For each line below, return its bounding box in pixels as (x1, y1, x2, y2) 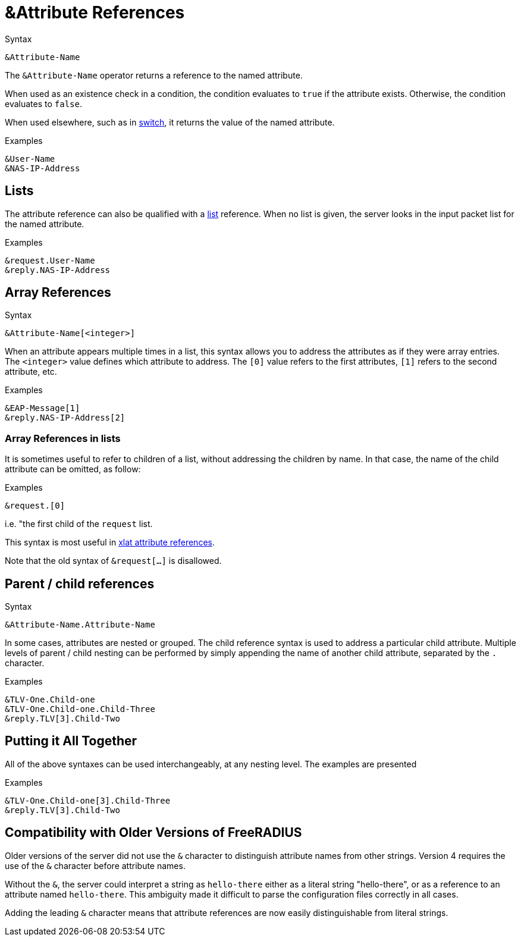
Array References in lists (5, 432, 121, 444)
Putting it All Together (5, 733, 137, 749)
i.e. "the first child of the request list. (5, 519, 153, 529)
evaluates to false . (5, 98, 82, 109)
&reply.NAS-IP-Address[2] (5, 413, 125, 423)
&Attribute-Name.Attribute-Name (5, 620, 155, 630)
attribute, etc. (5, 366, 57, 377)
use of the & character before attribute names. (5, 860, 186, 871)
